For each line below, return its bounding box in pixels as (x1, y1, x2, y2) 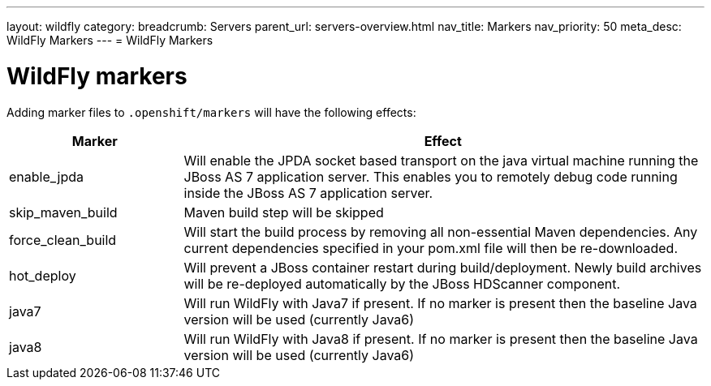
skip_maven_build (9, 204, 118, 221)
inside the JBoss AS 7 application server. (183, 184, 433, 201)
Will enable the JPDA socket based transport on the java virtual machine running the (183, 152, 699, 169)
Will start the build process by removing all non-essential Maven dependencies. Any (183, 223, 698, 240)
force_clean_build (9, 231, 117, 248)
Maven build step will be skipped (183, 204, 384, 221)
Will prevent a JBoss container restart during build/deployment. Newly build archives (183, 259, 702, 276)
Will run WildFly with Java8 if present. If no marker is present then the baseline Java (183, 330, 698, 347)
